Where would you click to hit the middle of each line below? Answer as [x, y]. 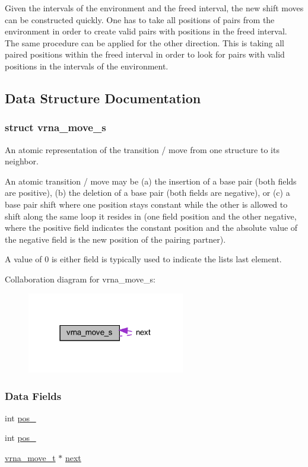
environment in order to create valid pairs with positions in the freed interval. [146, 31]
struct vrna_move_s [55, 127]
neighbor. [22, 161]
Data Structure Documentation [103, 98]
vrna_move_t [30, 458]
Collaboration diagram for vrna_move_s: [80, 279]
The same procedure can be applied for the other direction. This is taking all [145, 42]
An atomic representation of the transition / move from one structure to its [142, 149]
